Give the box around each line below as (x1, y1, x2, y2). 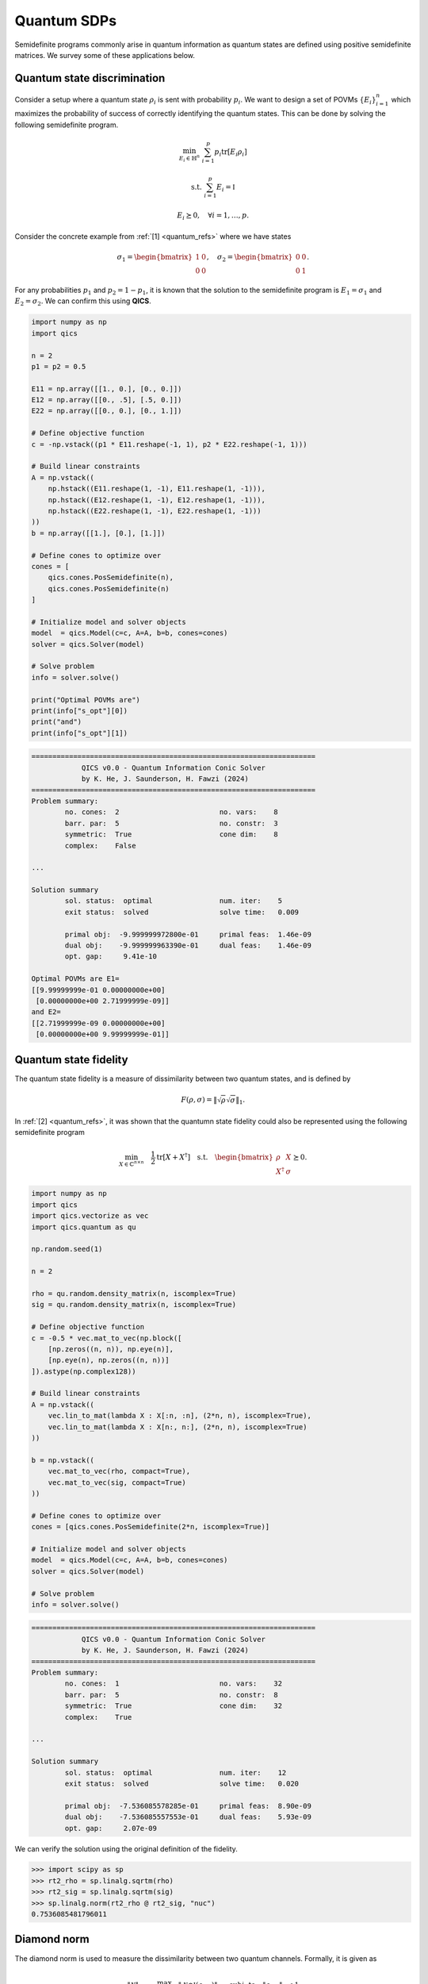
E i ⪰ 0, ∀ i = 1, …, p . (177, 211, 250, 222)
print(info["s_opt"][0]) (31, 706, 128, 716)
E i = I (216, 183, 235, 194)
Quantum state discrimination (14, 71, 166, 85)
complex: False (64, 841, 136, 850)
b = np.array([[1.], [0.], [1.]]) (31, 529, 166, 537)
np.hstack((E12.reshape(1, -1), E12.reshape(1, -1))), (48, 495, 266, 504)
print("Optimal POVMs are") (31, 695, 140, 704)
